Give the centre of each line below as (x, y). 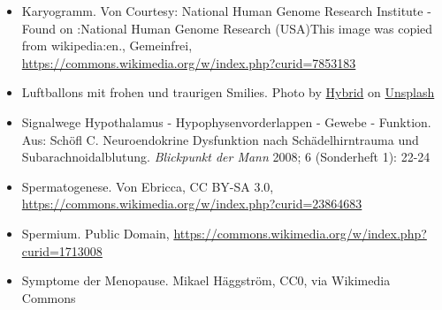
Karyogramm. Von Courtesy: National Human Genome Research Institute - (226, 11)
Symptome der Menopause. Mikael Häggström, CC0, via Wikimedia (206, 280)
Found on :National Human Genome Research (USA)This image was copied (227, 28)
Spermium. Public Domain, (95, 233)
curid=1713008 (62, 250)
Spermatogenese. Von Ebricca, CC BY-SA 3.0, (148, 186)
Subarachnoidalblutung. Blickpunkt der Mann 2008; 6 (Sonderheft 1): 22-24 (226, 157)
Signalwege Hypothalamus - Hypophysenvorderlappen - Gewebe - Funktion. (226, 121)
